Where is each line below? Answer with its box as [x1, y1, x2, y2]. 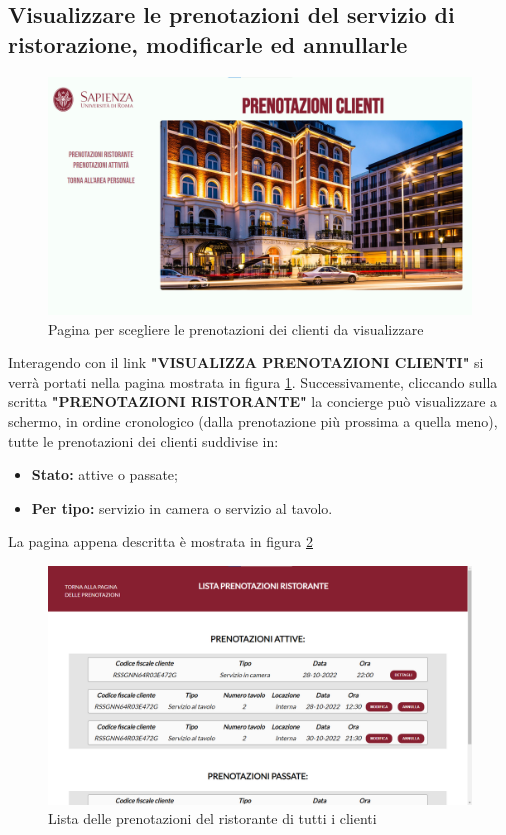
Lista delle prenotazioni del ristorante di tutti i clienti [48, 808, 377, 829]
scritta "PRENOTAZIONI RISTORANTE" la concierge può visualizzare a [8, 391, 498, 412]
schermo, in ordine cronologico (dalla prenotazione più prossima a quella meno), [8, 411, 498, 432]
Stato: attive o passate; [31, 464, 178, 485]
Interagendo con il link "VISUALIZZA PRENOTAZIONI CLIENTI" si [8, 352, 484, 373]
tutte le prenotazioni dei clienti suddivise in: [8, 430, 279, 451]
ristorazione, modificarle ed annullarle [8, 28, 408, 59]
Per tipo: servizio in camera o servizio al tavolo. [31, 497, 333, 518]
